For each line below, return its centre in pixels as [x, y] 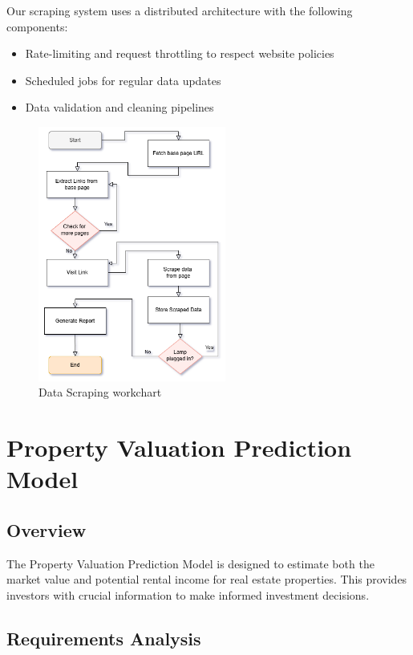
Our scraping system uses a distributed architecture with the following [180, 10]
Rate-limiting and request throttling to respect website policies [180, 53]
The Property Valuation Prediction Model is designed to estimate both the [190, 563]
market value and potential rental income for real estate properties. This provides [207, 579]
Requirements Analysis [104, 638]
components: [37, 26]
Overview [47, 529]
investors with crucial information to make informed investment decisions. [188, 594]
